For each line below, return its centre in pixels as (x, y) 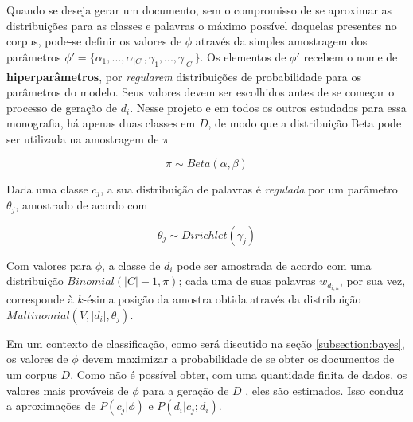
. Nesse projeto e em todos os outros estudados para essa (268, 107)
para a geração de (186, 390)
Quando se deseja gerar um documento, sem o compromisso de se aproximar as (199, 10)
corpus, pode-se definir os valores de (94, 41)
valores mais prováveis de (68, 390)
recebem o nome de (351, 56)
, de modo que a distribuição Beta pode (305, 123)
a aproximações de (51, 406)
